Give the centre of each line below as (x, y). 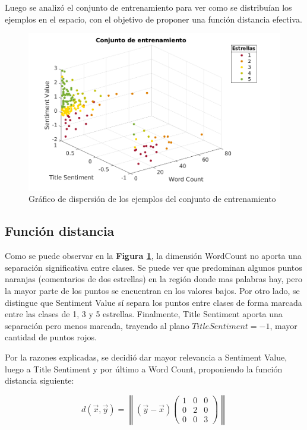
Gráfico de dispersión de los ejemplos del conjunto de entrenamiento (152, 199)
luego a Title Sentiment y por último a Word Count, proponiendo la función (144, 369)
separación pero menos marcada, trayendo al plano (97, 325)
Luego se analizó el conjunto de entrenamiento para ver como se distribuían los (148, 7)
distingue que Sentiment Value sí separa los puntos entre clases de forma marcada (153, 302)
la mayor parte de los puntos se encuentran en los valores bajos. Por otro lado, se (152, 291)
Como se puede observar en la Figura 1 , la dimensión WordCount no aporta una (153, 256)
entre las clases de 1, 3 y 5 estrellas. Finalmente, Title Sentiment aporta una (144, 314)
